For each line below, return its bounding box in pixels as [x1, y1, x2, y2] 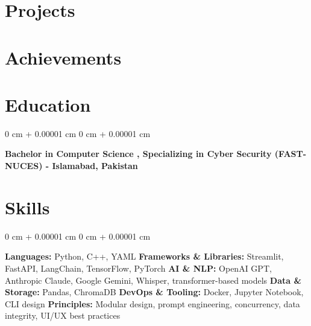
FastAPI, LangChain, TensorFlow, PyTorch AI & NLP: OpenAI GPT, [5, 261, 272, 274]
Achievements [5, 45, 122, 69]
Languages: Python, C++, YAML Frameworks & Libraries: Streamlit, [5, 250, 284, 263]
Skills [5, 194, 50, 219]
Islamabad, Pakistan [52, 159, 138, 172]
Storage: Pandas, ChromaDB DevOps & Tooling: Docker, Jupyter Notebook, [5, 286, 304, 298]
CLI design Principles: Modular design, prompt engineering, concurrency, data [5, 297, 300, 310]
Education [5, 92, 91, 117]
